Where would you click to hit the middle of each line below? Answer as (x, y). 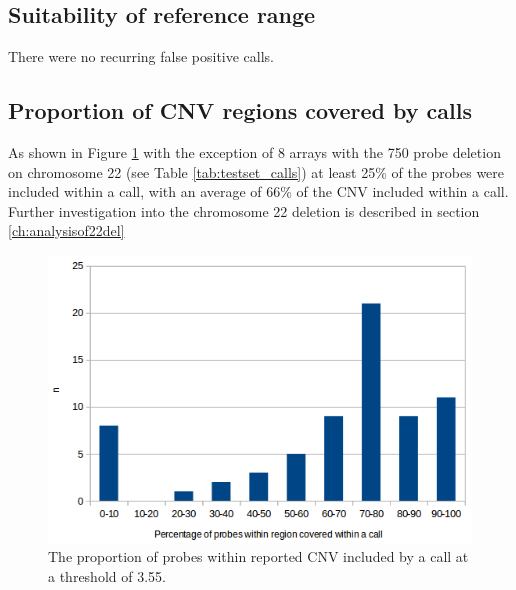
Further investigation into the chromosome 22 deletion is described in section (244, 210)
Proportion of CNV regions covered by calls (240, 110)
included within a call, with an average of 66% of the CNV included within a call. (258, 191)
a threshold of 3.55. (107, 576)
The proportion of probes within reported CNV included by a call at (258, 556)
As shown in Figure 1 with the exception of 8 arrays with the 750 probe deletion (254, 152)
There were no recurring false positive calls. (141, 56)
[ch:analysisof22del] (66, 230)
